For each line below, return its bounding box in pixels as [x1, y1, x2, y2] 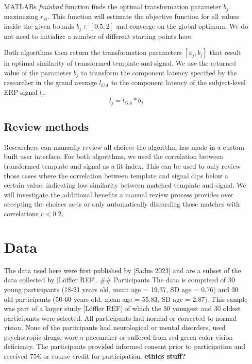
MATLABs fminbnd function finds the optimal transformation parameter [4, 1, 221, 11]
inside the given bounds [4, 21, 74, 31]
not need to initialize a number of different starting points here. [4, 31, 193, 41]
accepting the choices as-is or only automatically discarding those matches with [4, 199, 240, 209]
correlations [4, 208, 38, 218]
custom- [223, 141, 247, 152]
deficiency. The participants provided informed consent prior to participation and [4, 341, 246, 351]
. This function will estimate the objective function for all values [48, 11, 239, 21]
